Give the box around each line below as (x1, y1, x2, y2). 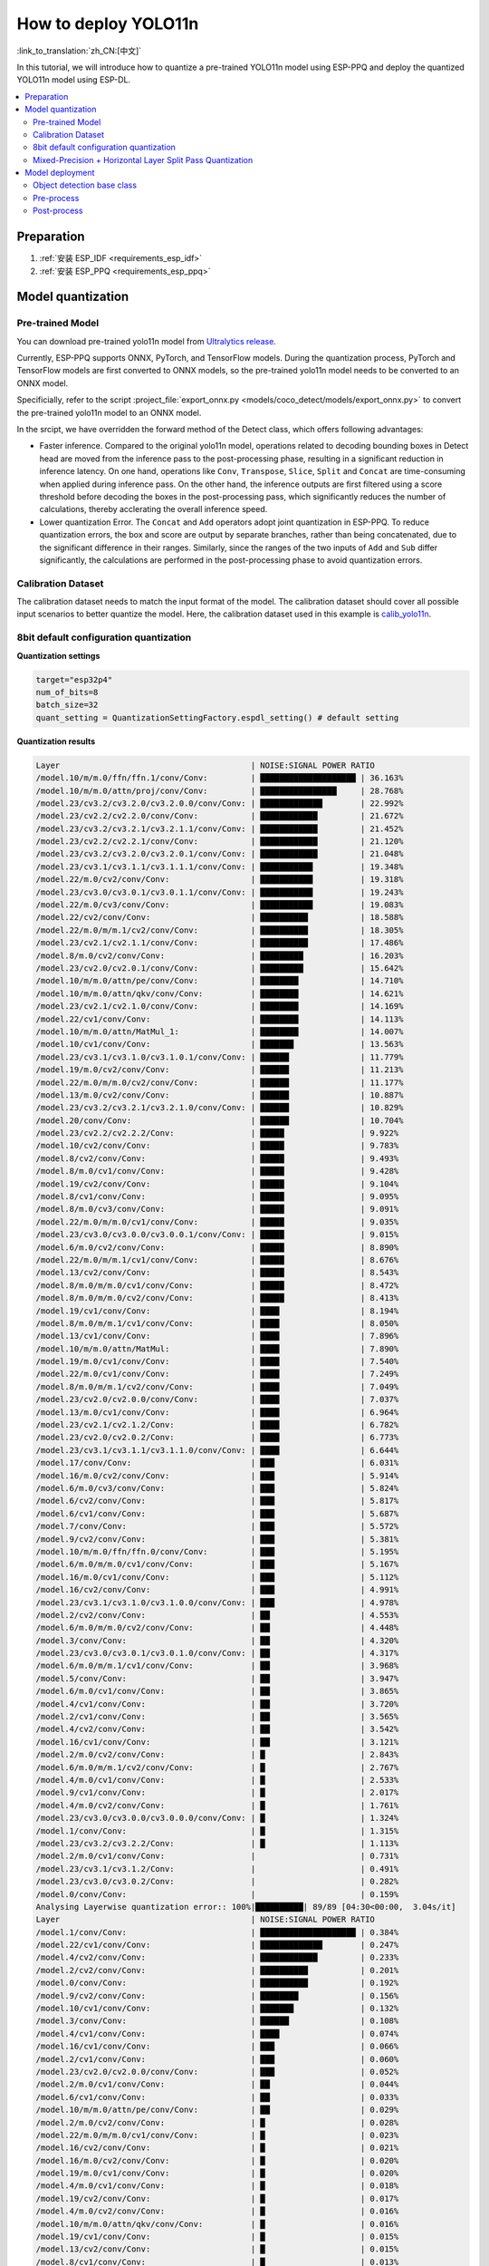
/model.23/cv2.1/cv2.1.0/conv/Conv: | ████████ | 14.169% (35, 1002, 404, 1012)
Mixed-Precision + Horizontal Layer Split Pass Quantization (33, 154, 254, 165)
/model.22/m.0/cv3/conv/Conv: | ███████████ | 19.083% (35, 900, 404, 910)
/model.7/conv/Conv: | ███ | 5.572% (35, 1521, 399, 1532)
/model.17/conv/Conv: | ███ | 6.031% (35, 1457, 399, 1468)
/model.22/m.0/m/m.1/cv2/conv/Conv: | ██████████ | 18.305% (35, 925, 404, 935)
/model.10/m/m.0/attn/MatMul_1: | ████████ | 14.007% (35, 1026, 404, 1037)
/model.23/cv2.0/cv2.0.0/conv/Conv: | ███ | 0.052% (35, 2067, 399, 2077)
